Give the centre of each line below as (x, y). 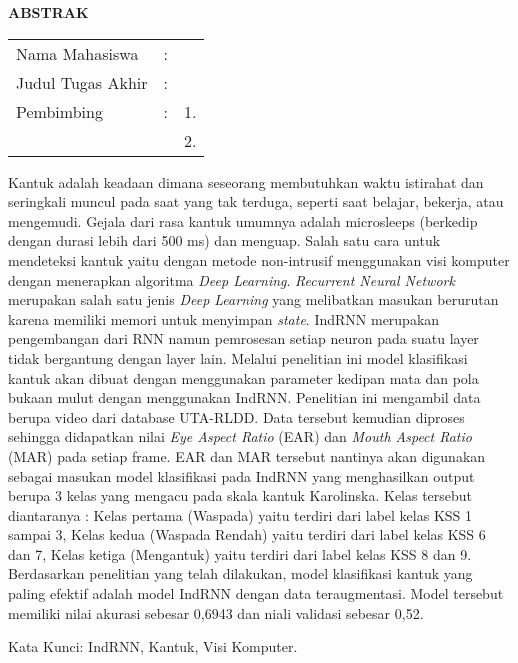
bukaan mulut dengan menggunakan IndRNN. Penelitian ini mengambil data (244, 397)
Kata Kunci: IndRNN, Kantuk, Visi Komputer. (153, 646)
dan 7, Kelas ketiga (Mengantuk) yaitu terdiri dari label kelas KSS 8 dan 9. (240, 553)
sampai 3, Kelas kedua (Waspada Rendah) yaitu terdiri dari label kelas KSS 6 (247, 534)
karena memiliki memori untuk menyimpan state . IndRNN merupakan (224, 318)
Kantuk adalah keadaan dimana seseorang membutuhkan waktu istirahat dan (246, 181)
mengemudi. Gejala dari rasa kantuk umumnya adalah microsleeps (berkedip (243, 220)
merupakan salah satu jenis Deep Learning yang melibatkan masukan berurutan (253, 299)
